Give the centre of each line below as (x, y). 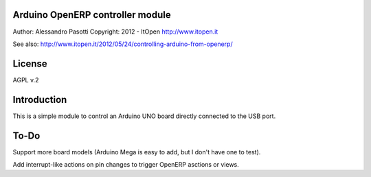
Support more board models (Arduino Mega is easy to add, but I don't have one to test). (137, 152)
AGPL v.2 (26, 80)
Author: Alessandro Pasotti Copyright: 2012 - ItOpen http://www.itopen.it (115, 32)
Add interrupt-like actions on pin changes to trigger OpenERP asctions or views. (126, 165)
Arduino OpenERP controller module (92, 15)
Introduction (40, 99)
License (30, 63)
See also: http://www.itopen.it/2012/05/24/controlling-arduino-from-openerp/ (123, 44)
